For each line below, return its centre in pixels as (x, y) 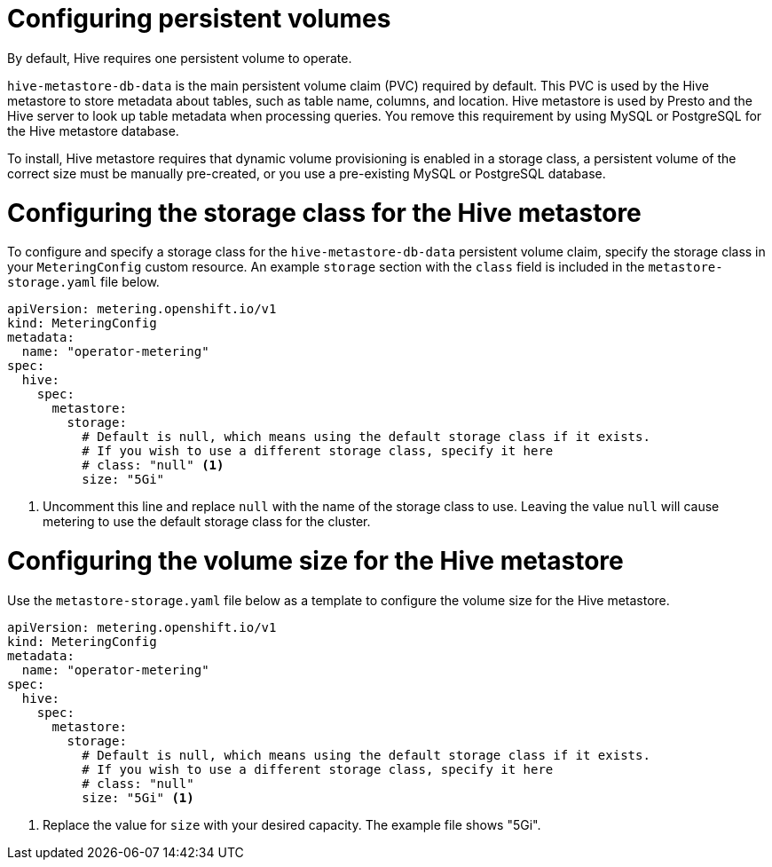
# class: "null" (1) (153, 465)
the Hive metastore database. (93, 130)
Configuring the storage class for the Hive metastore (324, 213)
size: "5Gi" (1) (138, 797)
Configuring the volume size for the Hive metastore (315, 561)
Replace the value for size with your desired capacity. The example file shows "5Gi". (292, 824)
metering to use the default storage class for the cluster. (207, 522)
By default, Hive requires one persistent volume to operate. (180, 58)
